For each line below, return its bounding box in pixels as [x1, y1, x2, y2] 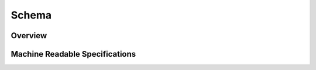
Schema [11, 9, 52, 21]
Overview [11, 31, 47, 40]
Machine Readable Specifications [11, 49, 136, 59]
